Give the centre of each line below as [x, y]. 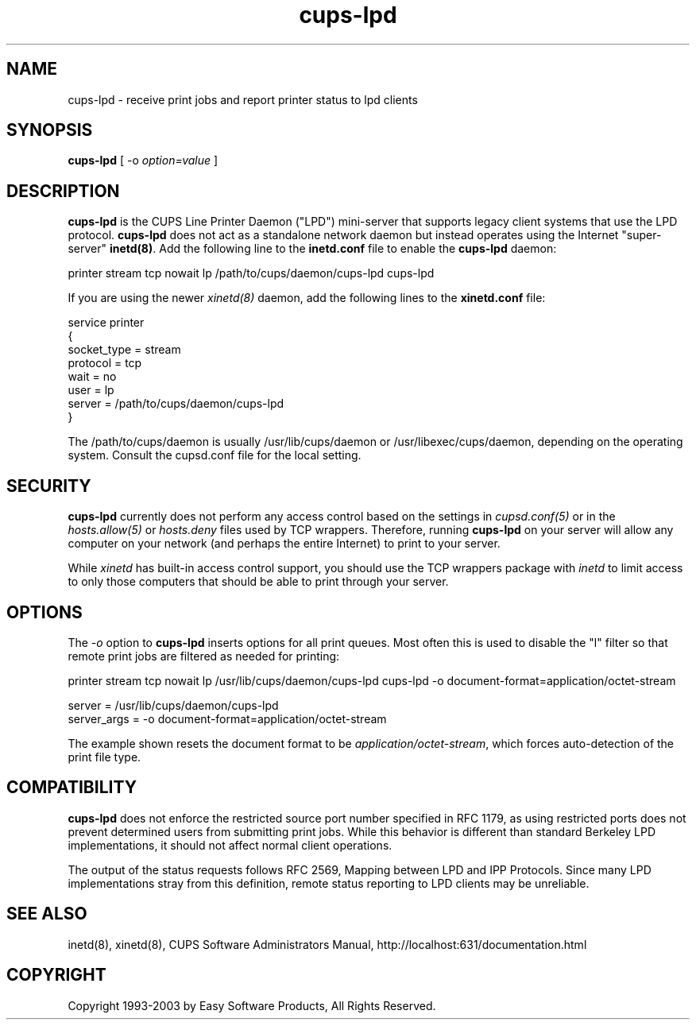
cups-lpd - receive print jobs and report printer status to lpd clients [243, 99]
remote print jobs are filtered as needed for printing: [204, 656]
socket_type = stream [124, 350]
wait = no [92, 377]
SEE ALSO [47, 914]
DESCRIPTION [63, 191]
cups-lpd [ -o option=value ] [143, 161]
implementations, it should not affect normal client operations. [230, 845]
